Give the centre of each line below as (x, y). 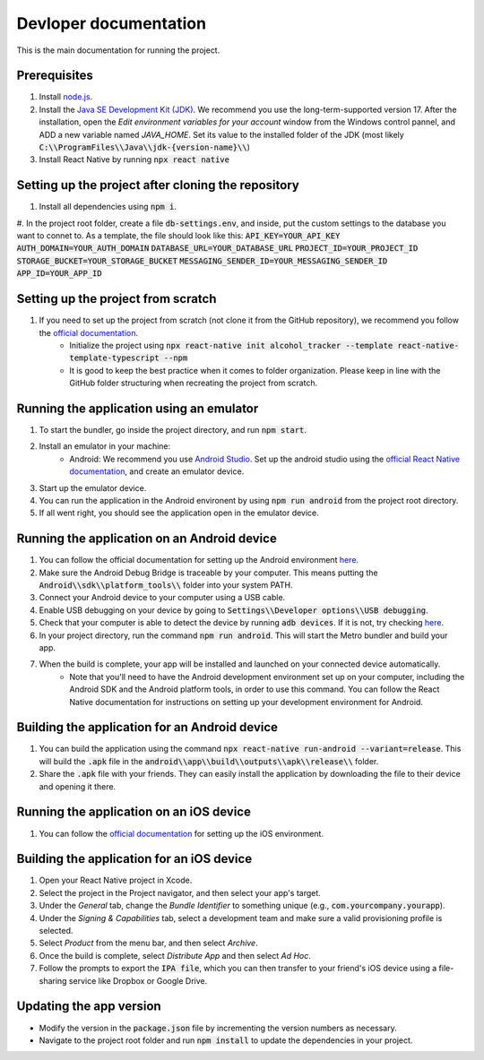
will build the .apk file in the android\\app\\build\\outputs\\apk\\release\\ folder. (209, 761)
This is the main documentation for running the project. (118, 50)
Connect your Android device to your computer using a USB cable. (162, 598)
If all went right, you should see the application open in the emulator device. (179, 513)
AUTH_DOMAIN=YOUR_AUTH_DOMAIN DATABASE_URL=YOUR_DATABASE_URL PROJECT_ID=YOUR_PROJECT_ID (217, 248)
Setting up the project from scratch (117, 299)
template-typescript (115, 358)
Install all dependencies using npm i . (108, 207)
